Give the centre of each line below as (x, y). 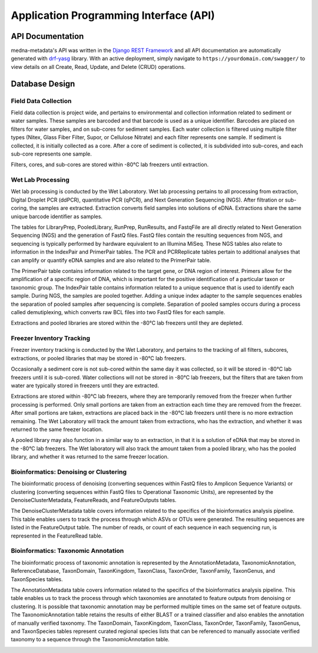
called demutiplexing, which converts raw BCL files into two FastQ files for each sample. (118, 312)
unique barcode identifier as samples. (57, 216)
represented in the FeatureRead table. (57, 536)
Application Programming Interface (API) (113, 15)
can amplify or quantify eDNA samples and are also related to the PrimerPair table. (111, 260)
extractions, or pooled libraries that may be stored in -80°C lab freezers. (99, 358)
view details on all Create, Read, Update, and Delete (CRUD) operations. (98, 67)
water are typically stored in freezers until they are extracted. (85, 385)
